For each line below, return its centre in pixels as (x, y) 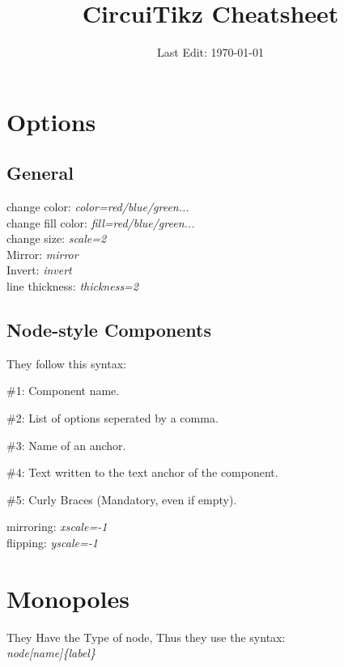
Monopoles (68, 598)
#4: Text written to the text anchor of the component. (142, 472)
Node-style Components (109, 330)
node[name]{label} (51, 653)
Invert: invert (39, 270)
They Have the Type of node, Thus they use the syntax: (146, 637)
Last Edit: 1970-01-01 (210, 52)
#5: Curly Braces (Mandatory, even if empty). (122, 499)
